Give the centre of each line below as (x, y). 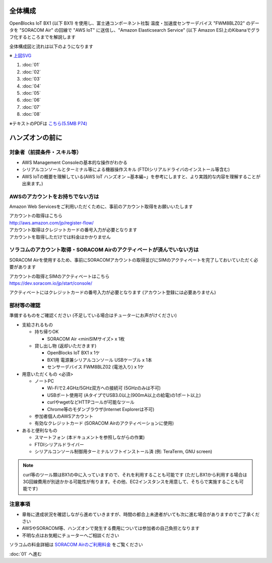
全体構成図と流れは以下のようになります (51, 46)
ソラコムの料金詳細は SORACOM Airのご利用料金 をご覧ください (76, 545)
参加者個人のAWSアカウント (64, 416)
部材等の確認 (25, 305)
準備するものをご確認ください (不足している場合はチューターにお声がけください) (93, 315)
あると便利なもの (40, 430)
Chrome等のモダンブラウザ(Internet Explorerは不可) (101, 409)
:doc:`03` (31, 79)
